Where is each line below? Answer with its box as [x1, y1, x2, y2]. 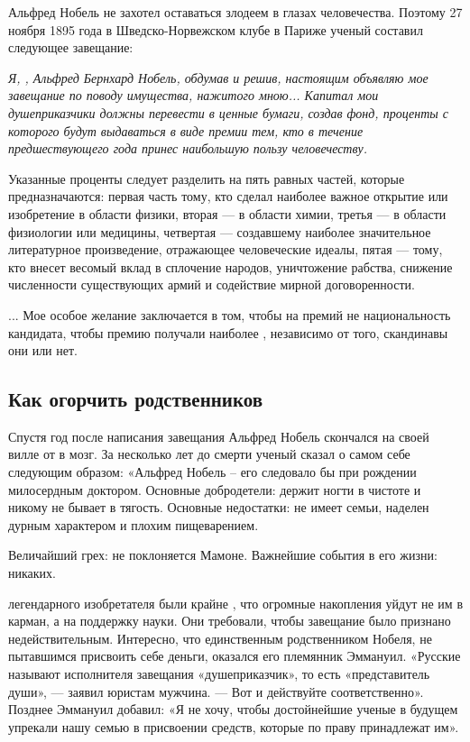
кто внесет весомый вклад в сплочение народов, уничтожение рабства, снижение [8, 257, 453, 276]
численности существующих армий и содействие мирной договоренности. [8, 275, 415, 294]
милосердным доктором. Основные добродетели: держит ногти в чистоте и [8, 480, 421, 499]
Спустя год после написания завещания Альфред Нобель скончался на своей [8, 426, 429, 445]
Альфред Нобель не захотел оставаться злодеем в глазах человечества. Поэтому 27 [8, 3, 463, 21]
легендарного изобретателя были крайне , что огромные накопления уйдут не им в [8, 593, 463, 612]
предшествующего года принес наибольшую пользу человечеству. [8, 139, 368, 158]
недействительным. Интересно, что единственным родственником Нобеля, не [8, 628, 432, 647]
